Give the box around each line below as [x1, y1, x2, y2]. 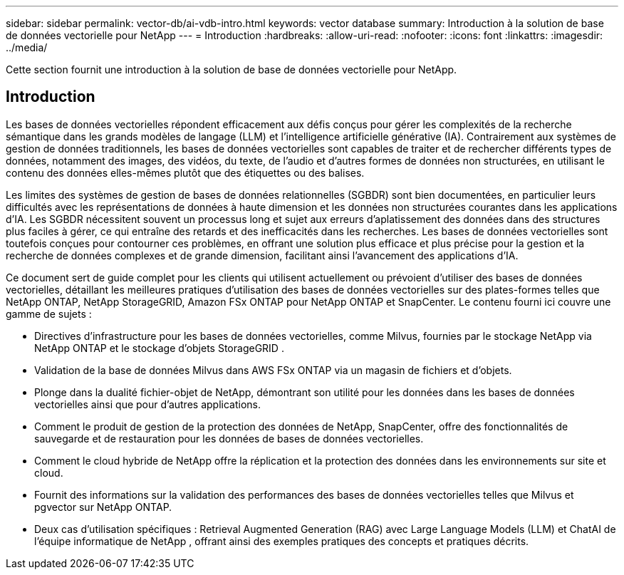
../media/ [6, 41, 48, 53]
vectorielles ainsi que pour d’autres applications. [34, 398, 261, 410]
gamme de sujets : [6, 307, 92, 320]
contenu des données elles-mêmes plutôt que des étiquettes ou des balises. [6, 166, 365, 179]
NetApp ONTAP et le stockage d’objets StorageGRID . [34, 341, 284, 354]
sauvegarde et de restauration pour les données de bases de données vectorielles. [34, 432, 424, 445]
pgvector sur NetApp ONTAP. [34, 500, 172, 513]
